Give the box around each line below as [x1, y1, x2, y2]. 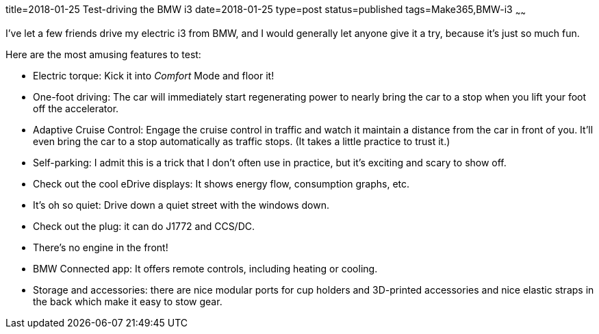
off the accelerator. [33, 102, 119, 114]
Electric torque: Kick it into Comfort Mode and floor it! [33, 69, 275, 81]
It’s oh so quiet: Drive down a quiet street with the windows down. [33, 198, 329, 211]
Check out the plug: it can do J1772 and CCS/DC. [33, 220, 255, 232]
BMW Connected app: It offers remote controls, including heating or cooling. [33, 262, 378, 274]
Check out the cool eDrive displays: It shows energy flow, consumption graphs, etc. [33, 177, 410, 190]
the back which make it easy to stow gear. [33, 295, 222, 307]
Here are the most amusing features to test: [5, 48, 201, 60]
